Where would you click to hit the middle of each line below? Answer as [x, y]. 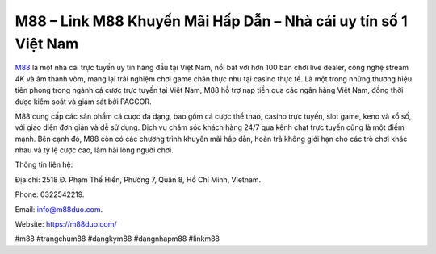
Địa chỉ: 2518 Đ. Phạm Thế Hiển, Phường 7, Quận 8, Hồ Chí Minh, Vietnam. [138, 179]
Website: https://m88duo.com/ [66, 224]
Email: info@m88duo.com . [59, 209]
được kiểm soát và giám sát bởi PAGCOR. [83, 102]
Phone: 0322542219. [50, 194]
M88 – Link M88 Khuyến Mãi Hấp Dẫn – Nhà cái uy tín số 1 [211, 21]
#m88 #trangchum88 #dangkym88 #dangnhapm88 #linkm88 [117, 239]
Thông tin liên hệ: [44, 164]
